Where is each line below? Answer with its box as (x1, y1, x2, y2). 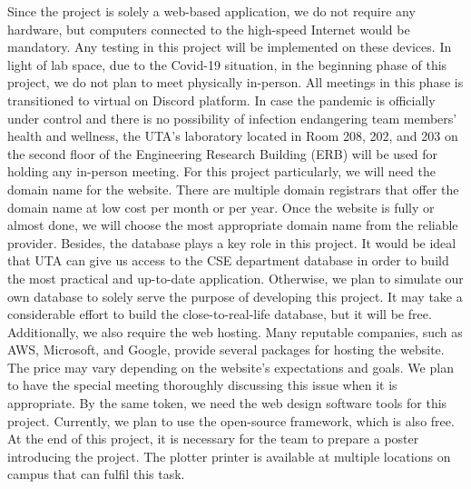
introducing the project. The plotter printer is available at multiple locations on (7, 446, 451, 465)
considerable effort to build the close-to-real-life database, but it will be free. (7, 304, 432, 324)
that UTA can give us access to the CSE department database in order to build (7, 251, 449, 270)
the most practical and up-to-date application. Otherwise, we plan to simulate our (7, 268, 464, 287)
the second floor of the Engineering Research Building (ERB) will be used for (7, 144, 438, 163)
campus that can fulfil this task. (7, 464, 185, 484)
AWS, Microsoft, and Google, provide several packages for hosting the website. (7, 340, 445, 359)
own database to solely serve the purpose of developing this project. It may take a (7, 286, 463, 305)
